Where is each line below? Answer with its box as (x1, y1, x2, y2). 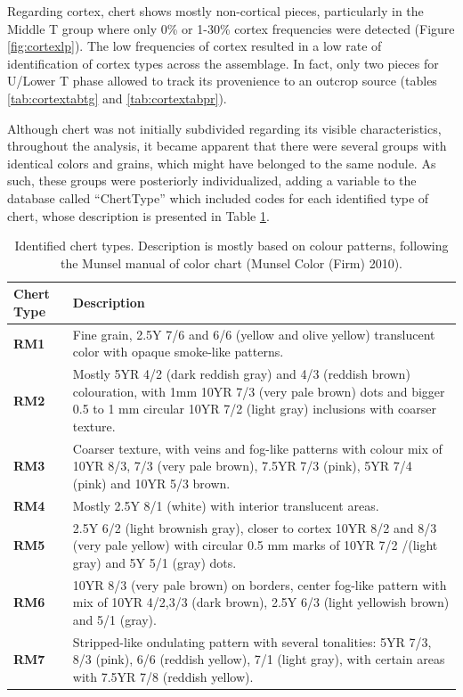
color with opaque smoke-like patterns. (72, 342, 284, 361)
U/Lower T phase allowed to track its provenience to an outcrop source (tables (7, 71, 437, 90)
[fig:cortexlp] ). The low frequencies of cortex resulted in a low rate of (7, 37, 382, 55)
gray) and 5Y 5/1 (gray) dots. (72, 553, 237, 571)
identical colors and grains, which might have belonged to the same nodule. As (7, 153, 436, 172)
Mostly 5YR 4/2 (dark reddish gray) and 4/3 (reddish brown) (72, 365, 410, 383)
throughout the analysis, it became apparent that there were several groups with (7, 136, 447, 155)
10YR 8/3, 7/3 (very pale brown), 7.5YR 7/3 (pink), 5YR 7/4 (72, 456, 412, 475)
